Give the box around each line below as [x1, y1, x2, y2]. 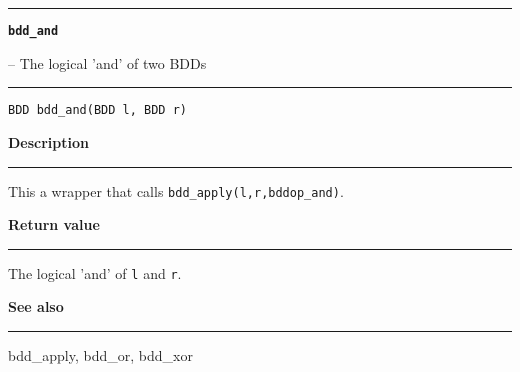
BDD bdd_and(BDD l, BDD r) [8, 103, 187, 118]
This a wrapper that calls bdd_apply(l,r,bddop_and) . [8, 180, 344, 201]
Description [8, 131, 90, 152]
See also [8, 296, 64, 317]
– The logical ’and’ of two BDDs [8, 52, 207, 73]
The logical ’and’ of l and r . [8, 262, 182, 283]
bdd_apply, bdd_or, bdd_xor [8, 345, 193, 365]
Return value [8, 214, 100, 235]
